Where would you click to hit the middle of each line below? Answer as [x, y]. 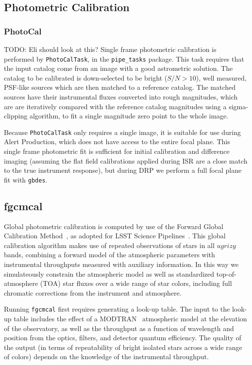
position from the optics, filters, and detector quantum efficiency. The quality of [123, 338]
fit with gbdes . [26, 179]
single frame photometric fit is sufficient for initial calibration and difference [117, 151]
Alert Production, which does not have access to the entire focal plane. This [117, 141]
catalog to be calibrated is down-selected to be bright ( [86, 77]
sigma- [238, 106]
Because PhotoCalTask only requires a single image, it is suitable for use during [123, 132]
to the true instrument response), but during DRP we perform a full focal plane [123, 170]
